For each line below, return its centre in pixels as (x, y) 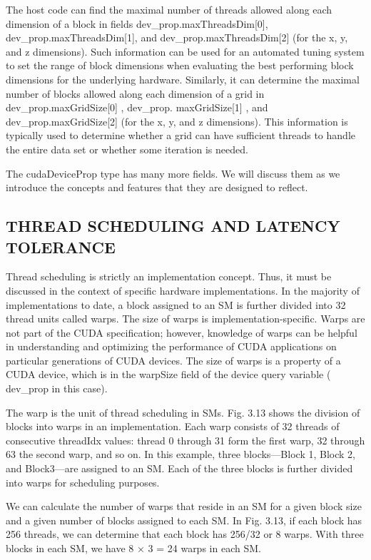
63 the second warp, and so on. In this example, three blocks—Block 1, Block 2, (181, 454)
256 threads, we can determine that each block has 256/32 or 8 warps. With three (185, 534)
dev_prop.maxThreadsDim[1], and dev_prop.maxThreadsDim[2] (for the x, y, (177, 37)
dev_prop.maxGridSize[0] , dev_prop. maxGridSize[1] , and (137, 107)
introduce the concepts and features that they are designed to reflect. (157, 187)
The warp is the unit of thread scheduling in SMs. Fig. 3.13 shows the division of (183, 412)
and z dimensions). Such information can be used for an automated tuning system (185, 51)
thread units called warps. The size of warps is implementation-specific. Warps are (185, 319)
